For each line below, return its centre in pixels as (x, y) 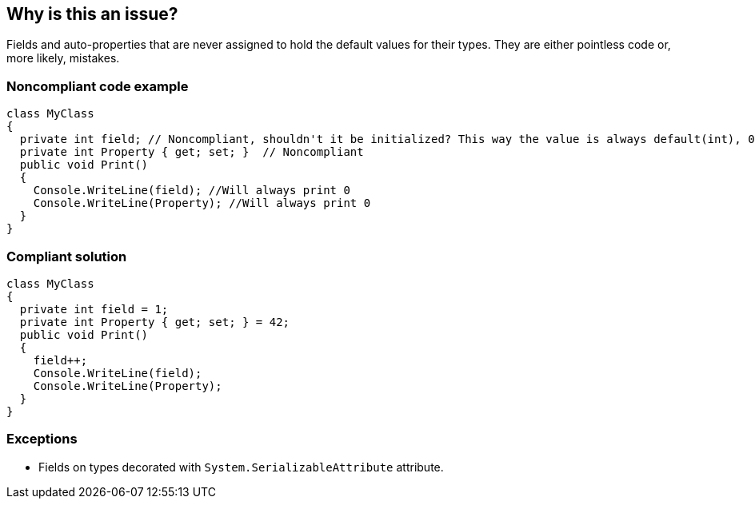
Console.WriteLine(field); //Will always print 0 (192, 191)
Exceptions (42, 439)
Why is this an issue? (92, 14)
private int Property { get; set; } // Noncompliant (192, 152)
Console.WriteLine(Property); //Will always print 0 (202, 203)
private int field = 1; (94, 309)
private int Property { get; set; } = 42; (155, 322)
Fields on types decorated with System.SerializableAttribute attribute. (241, 467)
